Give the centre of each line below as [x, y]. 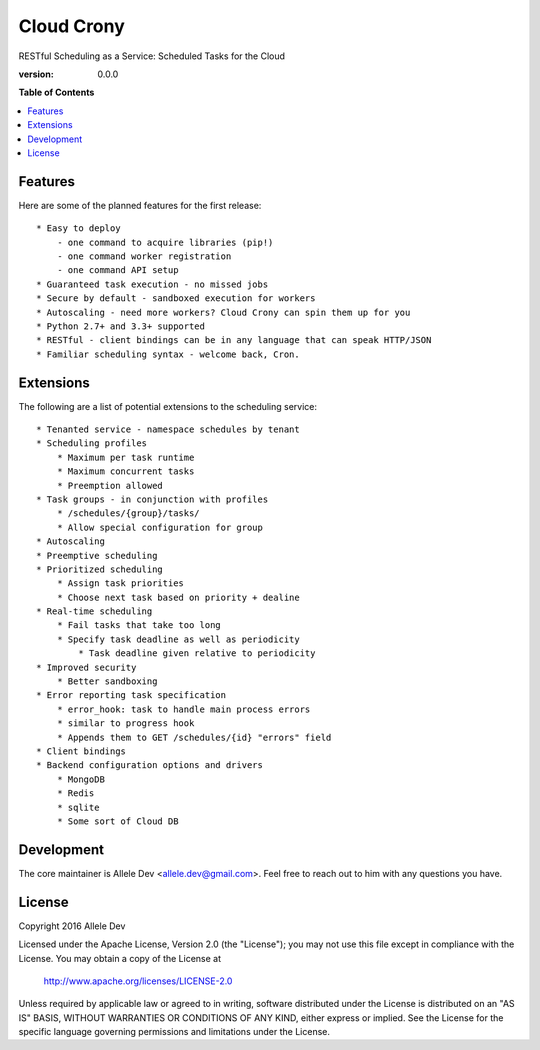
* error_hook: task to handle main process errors [183, 709]
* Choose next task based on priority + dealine [178, 597]
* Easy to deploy [78, 228]
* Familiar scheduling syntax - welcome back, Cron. [168, 354]
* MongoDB [80, 779]
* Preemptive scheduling [97, 555]
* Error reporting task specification [131, 695]
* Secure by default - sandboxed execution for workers [176, 298]
